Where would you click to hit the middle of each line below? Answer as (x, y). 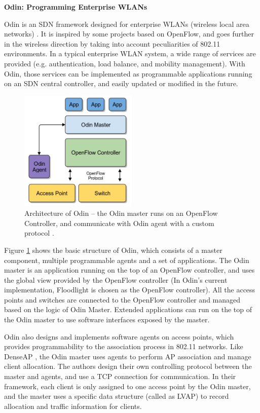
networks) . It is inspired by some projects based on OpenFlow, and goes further (129, 34)
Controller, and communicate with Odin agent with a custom (119, 223)
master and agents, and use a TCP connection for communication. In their (120, 376)
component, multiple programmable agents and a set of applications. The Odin (127, 260)
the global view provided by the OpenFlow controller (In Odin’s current (116, 279)
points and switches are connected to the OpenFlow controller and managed (122, 299)
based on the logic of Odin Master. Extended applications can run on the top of (128, 309)
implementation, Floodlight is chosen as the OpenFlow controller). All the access (130, 290)
